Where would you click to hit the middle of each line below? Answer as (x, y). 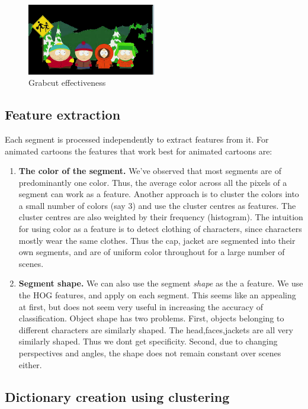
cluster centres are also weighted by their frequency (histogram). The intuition (161, 217)
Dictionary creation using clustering (117, 396)
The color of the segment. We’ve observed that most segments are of (150, 171)
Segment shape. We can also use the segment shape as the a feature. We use (161, 283)
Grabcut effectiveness (67, 83)
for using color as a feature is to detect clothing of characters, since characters (160, 229)
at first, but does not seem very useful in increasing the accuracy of (141, 306)
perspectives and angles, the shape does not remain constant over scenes (150, 353)
